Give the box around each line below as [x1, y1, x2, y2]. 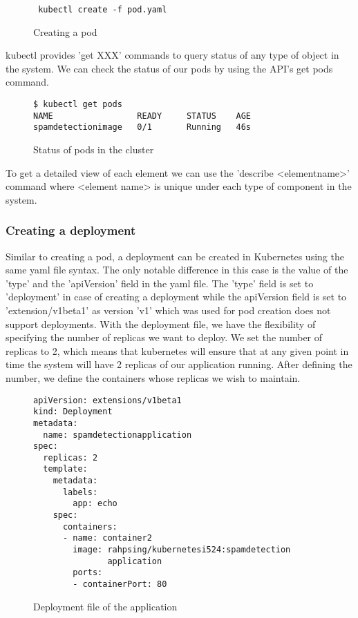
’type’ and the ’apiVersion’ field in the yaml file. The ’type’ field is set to [6, 276, 314, 290]
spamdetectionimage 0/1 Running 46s [33, 122, 251, 133]
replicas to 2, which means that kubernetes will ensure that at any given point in [6, 343, 349, 358]
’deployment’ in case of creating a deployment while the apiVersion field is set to [6, 289, 347, 304]
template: [43, 464, 88, 474]
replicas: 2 [43, 452, 98, 463]
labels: [62, 487, 98, 497]
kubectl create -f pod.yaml [38, 5, 167, 15]
